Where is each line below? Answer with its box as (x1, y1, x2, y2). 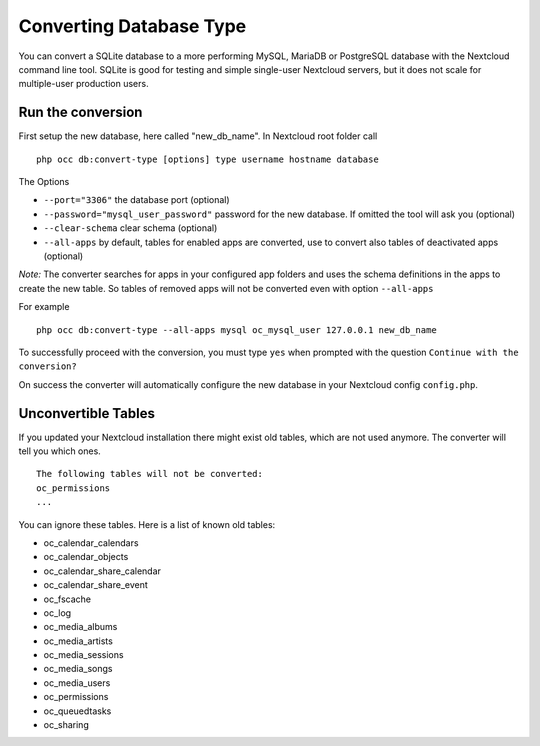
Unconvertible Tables (18, 405, 155, 422)
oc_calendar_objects (43, 551, 129, 563)
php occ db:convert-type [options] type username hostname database (36, 153, 379, 165)
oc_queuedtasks (43, 705, 112, 717)
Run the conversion (18, 104, 143, 121)
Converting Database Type (18, 15, 247, 37)
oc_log (43, 606, 72, 619)
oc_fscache (43, 593, 92, 605)
